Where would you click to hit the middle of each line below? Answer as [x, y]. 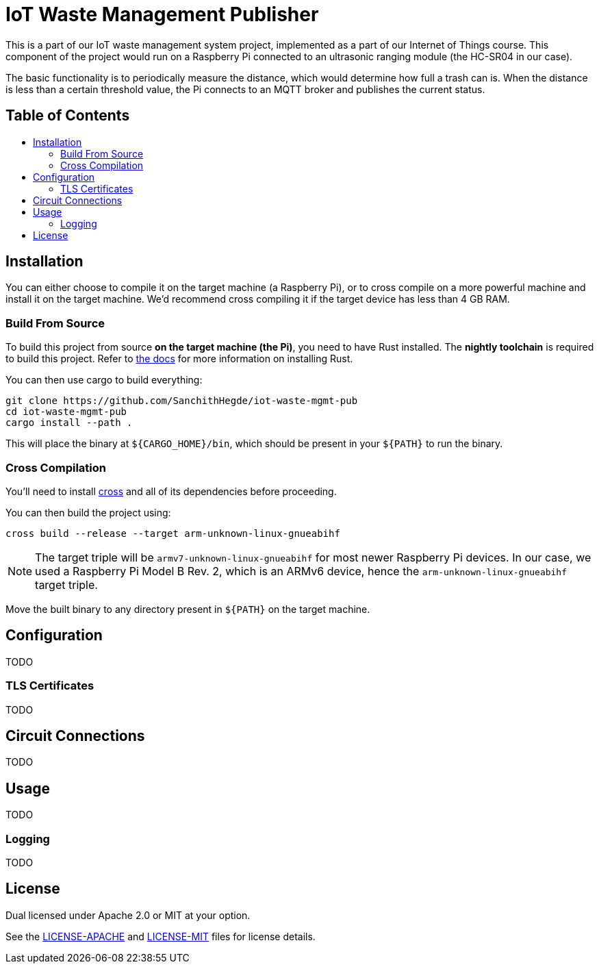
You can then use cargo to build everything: [104, 380]
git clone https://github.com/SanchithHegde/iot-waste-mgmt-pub [182, 401]
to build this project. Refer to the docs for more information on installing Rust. [179, 359]
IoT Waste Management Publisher [162, 14]
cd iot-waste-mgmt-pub [66, 412]
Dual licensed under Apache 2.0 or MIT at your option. [128, 915]
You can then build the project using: [88, 512]
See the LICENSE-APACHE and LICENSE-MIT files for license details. [161, 936]
